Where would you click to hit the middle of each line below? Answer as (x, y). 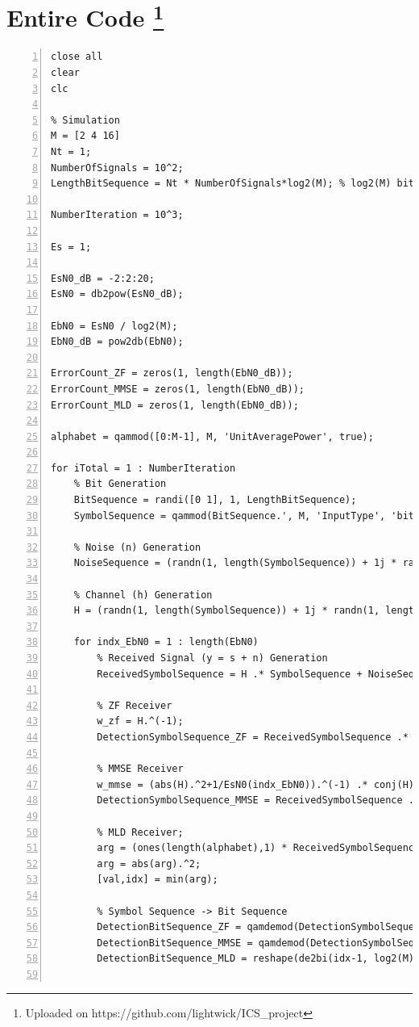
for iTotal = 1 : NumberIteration (143, 468)
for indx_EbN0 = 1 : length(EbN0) (166, 642)
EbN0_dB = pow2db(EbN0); (117, 342)
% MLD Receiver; (140, 832)
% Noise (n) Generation (137, 547)
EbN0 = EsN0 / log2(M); (114, 326)
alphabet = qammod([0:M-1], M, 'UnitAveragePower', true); (212, 436)
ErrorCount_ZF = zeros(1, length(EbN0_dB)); (172, 373)
